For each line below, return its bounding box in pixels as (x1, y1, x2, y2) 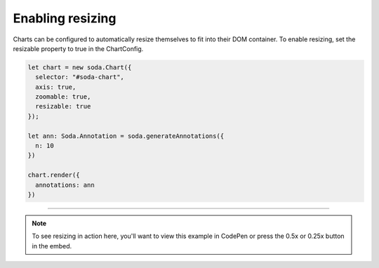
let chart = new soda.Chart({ (27, 63, 132, 71)
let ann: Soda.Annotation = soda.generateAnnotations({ (27, 132, 225, 140)
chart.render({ (27, 171, 80, 179)
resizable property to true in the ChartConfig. (13, 44, 144, 52)
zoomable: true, (35, 93, 91, 101)
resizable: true (35, 102, 91, 111)
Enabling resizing (13, 10, 117, 26)
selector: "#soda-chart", (35, 73, 124, 81)
